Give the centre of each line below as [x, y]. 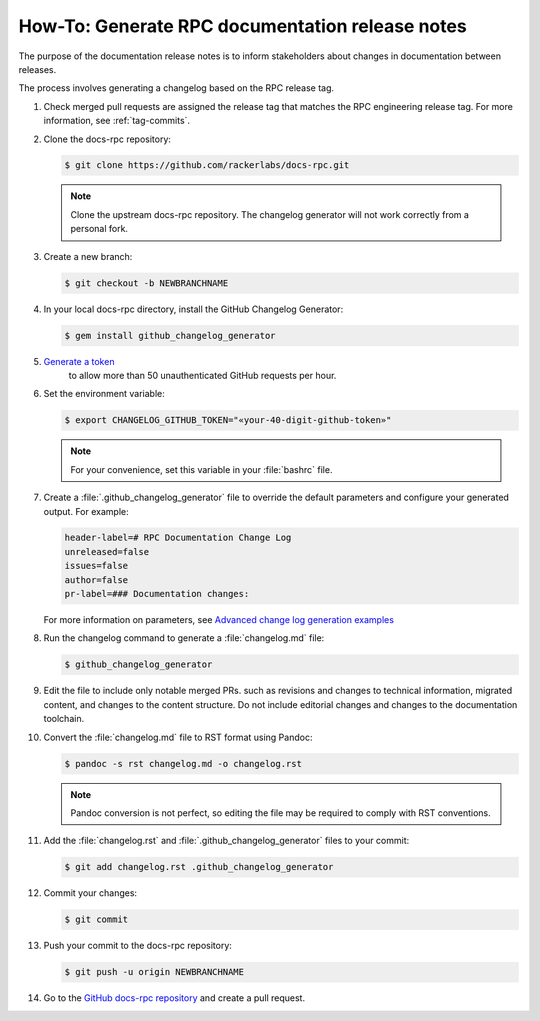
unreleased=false [107, 551]
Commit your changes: [90, 893]
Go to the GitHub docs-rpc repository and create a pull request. [174, 998]
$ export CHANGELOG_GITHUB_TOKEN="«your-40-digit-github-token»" [228, 420]
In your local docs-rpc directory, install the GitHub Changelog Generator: [193, 309]
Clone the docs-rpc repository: [107, 139]
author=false [96, 579]
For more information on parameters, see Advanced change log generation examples [219, 620]
